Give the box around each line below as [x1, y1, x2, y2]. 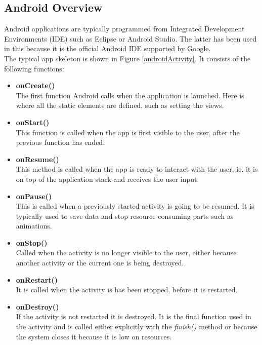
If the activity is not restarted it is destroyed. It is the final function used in [16, 311, 251, 322]
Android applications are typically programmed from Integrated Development [4, 23, 245, 34]
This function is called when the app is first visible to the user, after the [16, 127, 240, 137]
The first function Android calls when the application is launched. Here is [16, 90, 244, 100]
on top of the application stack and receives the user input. [16, 173, 199, 184]
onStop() [16, 237, 48, 248]
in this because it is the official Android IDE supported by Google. [4, 43, 211, 54]
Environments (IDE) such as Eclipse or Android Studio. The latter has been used [4, 33, 257, 44]
